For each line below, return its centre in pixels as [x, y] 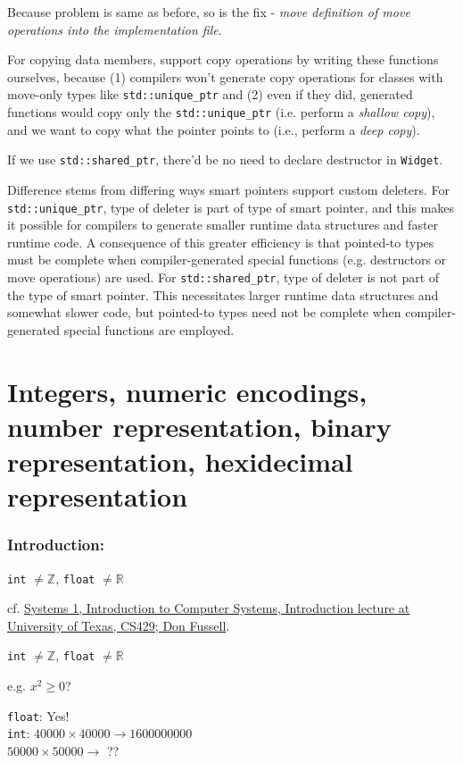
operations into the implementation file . [115, 29]
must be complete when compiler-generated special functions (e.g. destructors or [227, 260]
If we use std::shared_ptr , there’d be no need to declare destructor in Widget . [225, 159]
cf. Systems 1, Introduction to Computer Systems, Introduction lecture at [209, 608]
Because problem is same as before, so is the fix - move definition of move [209, 12]
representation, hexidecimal [180, 461]
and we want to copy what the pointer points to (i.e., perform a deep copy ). [214, 129]
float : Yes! [38, 715]
